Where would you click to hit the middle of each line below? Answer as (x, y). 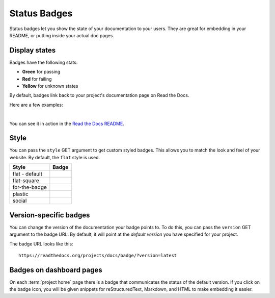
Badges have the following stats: (44, 62)
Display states (33, 50)
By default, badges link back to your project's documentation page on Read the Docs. (99, 95)
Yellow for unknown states (50, 86)
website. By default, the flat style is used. (55, 157)
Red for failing (37, 79)
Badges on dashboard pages (56, 270)
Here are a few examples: (36, 105)
